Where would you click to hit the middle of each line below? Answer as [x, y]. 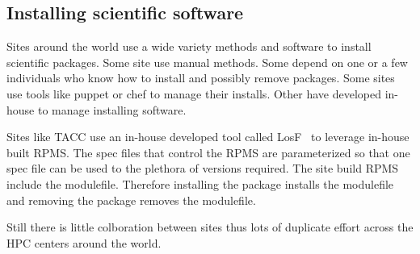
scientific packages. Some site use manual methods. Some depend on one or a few [207, 62]
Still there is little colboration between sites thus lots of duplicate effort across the [210, 227]
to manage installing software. [112, 109]
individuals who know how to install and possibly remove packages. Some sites [201, 78]
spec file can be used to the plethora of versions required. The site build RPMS [203, 168]
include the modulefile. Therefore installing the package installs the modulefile [200, 183]
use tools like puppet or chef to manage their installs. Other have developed [194, 93]
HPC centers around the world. [84, 242]
